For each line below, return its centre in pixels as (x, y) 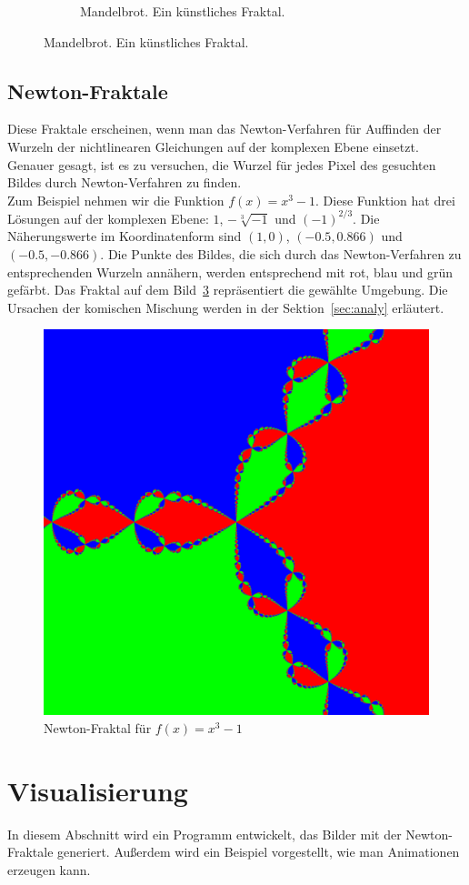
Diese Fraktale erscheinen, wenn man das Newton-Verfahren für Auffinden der (225, 129)
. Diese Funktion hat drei (385, 200)
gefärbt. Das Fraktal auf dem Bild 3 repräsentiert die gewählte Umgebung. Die (228, 290)
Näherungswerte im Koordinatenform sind (125, 236)
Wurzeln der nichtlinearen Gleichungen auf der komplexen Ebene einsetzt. (213, 146)
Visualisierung (98, 790)
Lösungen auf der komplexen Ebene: (108, 218)
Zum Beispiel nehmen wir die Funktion (116, 200)
